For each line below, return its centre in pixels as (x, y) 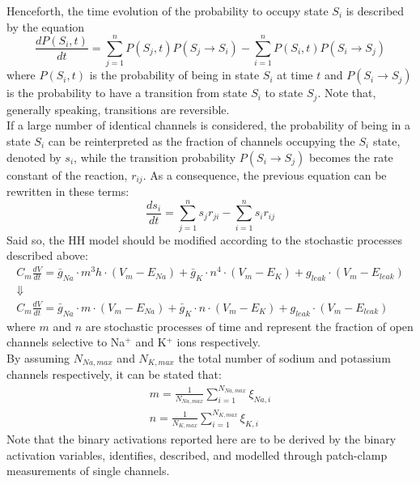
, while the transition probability (155, 157)
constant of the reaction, (67, 174)
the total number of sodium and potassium (284, 357)
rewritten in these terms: (68, 191)
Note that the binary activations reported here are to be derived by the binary (202, 439)
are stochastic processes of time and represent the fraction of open (249, 326)
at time (295, 75)
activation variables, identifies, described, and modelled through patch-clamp (197, 454)
